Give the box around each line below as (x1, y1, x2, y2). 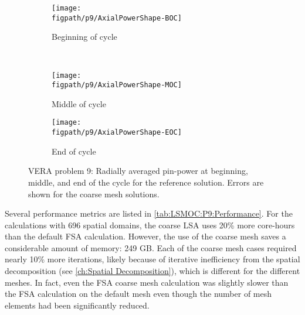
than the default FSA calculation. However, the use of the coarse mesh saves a (5, 230, 286, 242)
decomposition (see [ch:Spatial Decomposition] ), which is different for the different (5, 265, 300, 277)
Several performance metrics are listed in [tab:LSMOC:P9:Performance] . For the (5, 207, 293, 220)
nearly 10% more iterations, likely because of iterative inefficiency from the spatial (5, 253, 300, 265)
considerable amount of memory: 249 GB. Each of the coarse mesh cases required (5, 241, 297, 254)
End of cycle (52, 145, 96, 157)
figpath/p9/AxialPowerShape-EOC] (52, 128, 182, 137)
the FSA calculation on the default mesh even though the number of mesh (5, 287, 272, 300)
